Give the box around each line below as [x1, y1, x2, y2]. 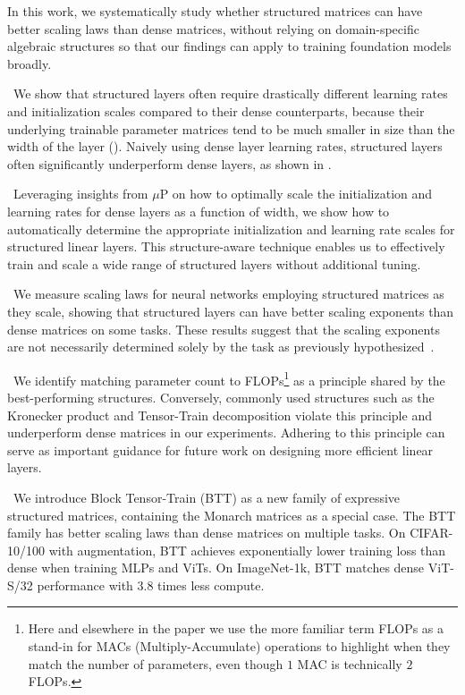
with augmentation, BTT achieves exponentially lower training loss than [48, 540, 446, 559]
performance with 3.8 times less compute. [37, 575, 265, 594]
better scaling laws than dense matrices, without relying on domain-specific [7, 19, 419, 38]
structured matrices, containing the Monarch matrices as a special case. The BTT [7, 505, 456, 524]
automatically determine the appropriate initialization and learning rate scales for [7, 219, 455, 238]
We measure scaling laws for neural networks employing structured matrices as [13, 284, 444, 303]
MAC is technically [297, 654, 402, 673]
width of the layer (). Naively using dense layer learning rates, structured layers [7, 137, 443, 156]
